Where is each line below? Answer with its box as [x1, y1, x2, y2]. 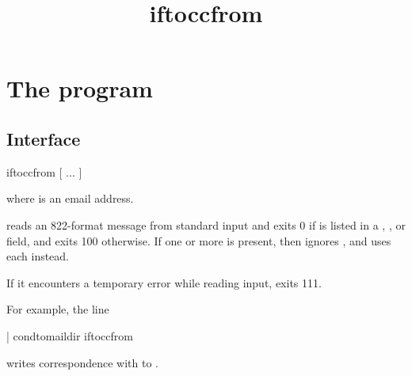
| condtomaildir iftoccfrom [6, 327, 133, 344]
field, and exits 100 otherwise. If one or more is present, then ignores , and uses [6, 232, 391, 249]
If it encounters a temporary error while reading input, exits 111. [6, 274, 322, 291]
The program [6, 72, 153, 104]
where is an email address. [6, 190, 134, 207]
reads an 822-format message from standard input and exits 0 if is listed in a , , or [6, 216, 406, 233]
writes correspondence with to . [6, 354, 158, 370]
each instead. [6, 248, 70, 264]
